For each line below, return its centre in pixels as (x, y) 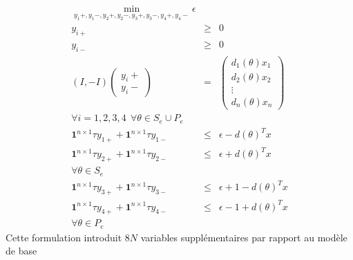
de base (21, 251)
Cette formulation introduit (64, 237)
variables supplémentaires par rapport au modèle (244, 237)
